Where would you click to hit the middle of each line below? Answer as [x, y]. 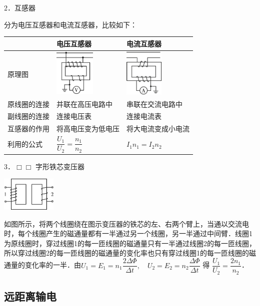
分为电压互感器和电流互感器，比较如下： [70, 24]
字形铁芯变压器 [60, 166]
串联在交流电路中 [154, 104]
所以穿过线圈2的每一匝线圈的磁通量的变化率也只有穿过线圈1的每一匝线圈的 [126, 253]
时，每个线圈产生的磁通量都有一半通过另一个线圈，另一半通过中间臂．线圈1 [128, 233]
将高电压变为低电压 [88, 129]
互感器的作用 [28, 129]
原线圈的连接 [28, 104]
